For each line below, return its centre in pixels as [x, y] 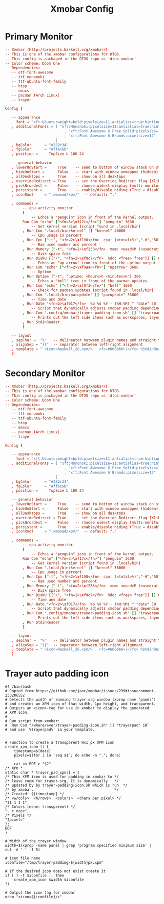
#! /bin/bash [18, 687]
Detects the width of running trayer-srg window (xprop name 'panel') [83, 700]
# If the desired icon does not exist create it [55, 871]
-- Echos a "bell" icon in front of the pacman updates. [90, 281]
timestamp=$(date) [32, 751]
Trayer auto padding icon [57, 674]
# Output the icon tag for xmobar [40, 893]
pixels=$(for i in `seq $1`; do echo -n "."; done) [67, 755]
